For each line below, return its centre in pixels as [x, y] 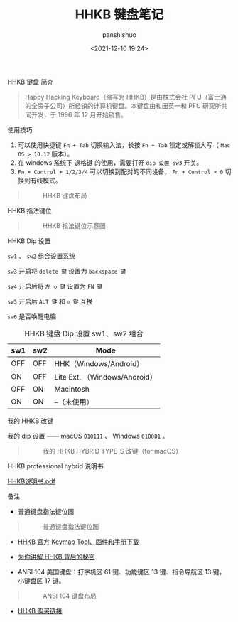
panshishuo [119, 34]
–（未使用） [74, 402]
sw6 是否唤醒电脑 [32, 316]
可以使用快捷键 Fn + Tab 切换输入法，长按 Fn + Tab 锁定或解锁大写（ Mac [124, 145]
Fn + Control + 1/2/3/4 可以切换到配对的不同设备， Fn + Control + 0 [120, 171]
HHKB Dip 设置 [29, 241]
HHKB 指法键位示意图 [74, 225]
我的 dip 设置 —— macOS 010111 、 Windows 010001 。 [88, 436]
